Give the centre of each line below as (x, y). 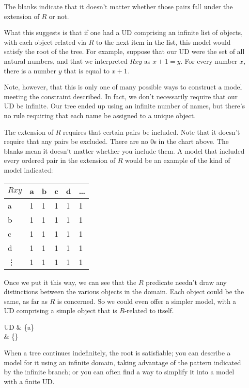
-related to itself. (149, 310)
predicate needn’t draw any (186, 282)
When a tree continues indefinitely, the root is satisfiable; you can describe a (117, 353)
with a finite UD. (29, 381)
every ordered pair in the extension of (60, 160)
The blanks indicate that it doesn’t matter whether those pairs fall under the (118, 6)
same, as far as (26, 301)
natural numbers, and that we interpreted (66, 61)
